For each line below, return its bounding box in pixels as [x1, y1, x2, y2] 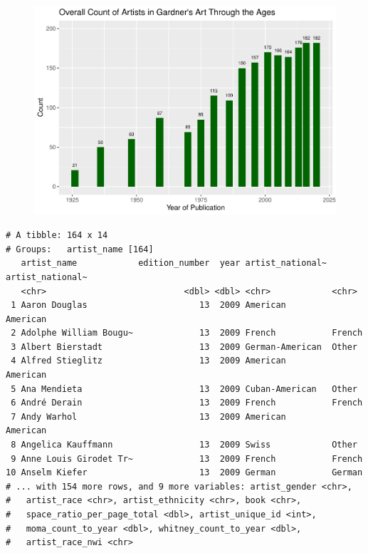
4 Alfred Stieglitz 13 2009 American [11, 356, 286, 366]
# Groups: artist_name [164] [6, 244, 154, 254]
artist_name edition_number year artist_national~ [21, 258, 327, 269]
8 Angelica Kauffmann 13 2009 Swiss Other [11, 440, 357, 450]
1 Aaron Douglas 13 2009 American [11, 300, 286, 311]
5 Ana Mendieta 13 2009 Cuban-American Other [11, 383, 357, 394]
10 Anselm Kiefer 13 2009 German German [6, 467, 363, 478]
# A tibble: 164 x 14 [6, 230, 108, 241]
